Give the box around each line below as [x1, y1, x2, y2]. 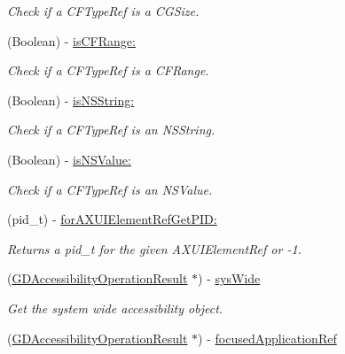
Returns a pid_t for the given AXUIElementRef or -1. [7, 239, 302, 258]
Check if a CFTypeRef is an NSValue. [7, 180, 213, 198]
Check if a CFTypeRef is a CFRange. [7, 61, 209, 80]
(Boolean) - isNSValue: [7, 150, 131, 168]
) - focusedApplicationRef [198, 328, 337, 347]
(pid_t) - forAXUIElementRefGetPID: [7, 210, 217, 228]
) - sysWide [198, 269, 261, 288]
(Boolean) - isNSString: [7, 90, 135, 109]
